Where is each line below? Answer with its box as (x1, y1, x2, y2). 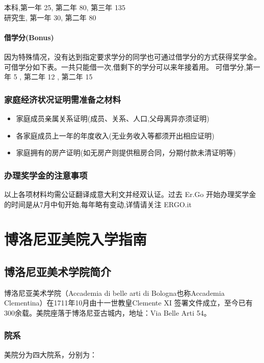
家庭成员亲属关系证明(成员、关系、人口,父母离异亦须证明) (16, 113, 209, 123)
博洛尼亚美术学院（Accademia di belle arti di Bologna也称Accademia (4, 287, 225, 298)
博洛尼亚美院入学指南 (4, 229, 147, 249)
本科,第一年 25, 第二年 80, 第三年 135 (4, 2, 125, 12)
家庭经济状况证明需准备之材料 (4, 93, 121, 105)
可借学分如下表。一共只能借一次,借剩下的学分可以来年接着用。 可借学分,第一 (4, 61, 260, 72)
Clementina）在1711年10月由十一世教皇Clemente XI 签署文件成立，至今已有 (4, 297, 253, 308)
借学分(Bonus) (4, 32, 54, 42)
